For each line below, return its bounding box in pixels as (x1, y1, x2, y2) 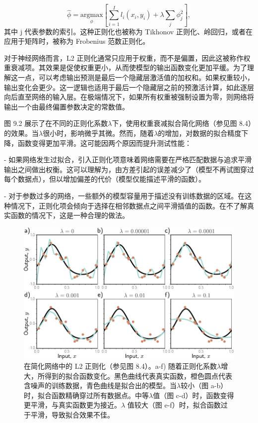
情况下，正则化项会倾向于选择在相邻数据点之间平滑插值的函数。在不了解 (10, 200, 247, 211)
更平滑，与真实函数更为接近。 (24, 400, 121, 410)
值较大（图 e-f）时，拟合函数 (127, 400, 221, 410)
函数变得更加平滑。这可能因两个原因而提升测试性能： (17, 137, 192, 148)
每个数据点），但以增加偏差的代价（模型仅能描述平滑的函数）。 (4, 174, 205, 184)
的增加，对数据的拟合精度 (158, 128, 242, 138)
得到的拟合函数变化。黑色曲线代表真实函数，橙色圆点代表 (44, 370, 232, 381)
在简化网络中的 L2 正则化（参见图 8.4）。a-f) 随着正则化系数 (24, 361, 217, 371)
